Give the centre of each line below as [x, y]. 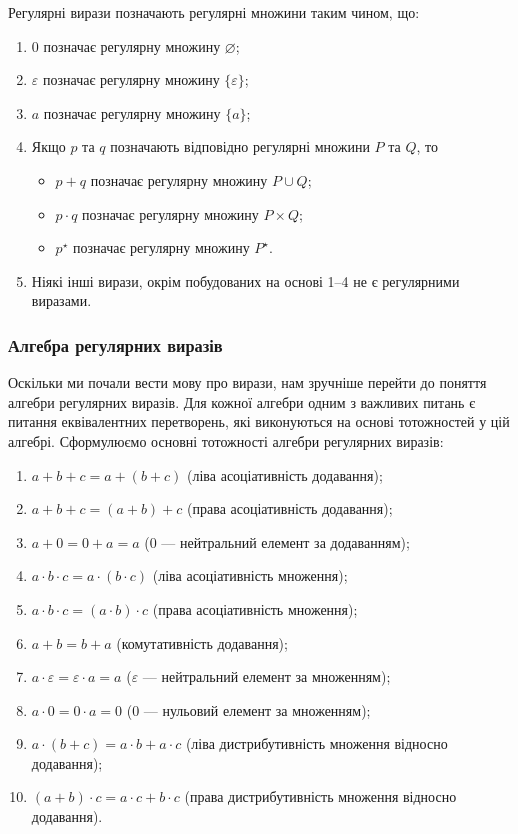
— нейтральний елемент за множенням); [266, 676]
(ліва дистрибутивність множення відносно [316, 743]
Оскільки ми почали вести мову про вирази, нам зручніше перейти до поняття [247, 382]
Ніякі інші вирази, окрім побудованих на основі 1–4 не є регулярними [245, 280]
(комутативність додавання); [202, 642]
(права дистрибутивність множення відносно [320, 796]
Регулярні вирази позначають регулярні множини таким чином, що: [214, 12]
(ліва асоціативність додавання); [285, 474]
